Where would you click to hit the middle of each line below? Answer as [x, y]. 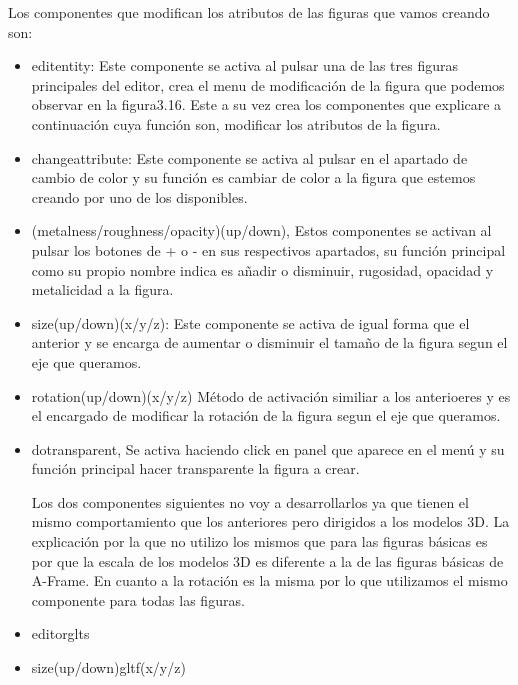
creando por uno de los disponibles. [139, 196]
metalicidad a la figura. [102, 289]
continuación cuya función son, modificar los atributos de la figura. [236, 123]
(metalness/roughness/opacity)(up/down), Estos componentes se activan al [261, 230]
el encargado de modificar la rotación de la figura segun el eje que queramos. [266, 415]
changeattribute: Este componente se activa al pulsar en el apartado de [249, 157]
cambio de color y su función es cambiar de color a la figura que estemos [253, 177]
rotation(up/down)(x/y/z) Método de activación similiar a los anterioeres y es [271, 395]
